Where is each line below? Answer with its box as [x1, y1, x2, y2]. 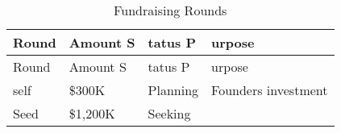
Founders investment [211, 81, 328, 99]
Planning [148, 81, 199, 99]
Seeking [148, 104, 191, 123]
